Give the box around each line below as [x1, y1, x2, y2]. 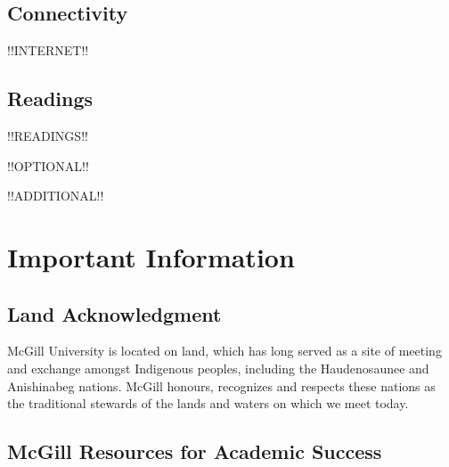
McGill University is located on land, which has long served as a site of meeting [7, 341, 442, 360]
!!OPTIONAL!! [7, 156, 89, 175]
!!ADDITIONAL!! [7, 186, 104, 205]
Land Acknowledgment [7, 299, 222, 327]
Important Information [7, 238, 295, 274]
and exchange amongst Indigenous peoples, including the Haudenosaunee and [7, 358, 429, 377]
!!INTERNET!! [7, 41, 89, 60]
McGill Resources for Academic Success [7, 438, 382, 465]
